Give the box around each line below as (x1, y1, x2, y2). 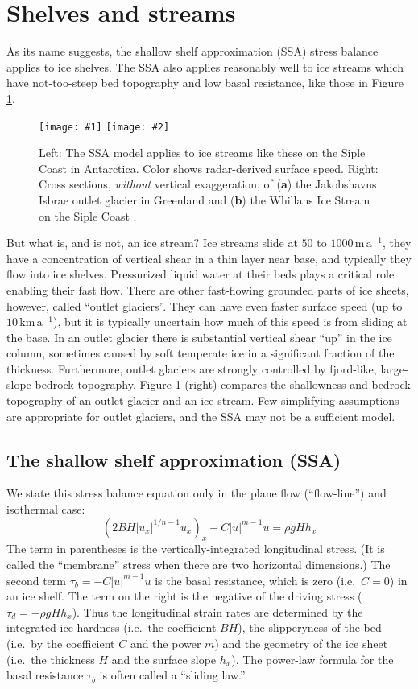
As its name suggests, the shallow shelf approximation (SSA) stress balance (6, 43, 379, 60)
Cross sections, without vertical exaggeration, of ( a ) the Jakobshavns (39, 175, 377, 192)
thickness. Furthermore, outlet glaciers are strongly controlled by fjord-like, (6, 360, 377, 377)
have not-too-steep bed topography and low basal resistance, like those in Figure (6, 74, 404, 91)
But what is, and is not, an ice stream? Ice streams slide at (6, 234, 298, 251)
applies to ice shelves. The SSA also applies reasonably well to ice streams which (6, 58, 404, 75)
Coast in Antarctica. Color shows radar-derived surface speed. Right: (39, 159, 379, 176)
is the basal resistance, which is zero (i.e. (155, 571, 356, 588)
